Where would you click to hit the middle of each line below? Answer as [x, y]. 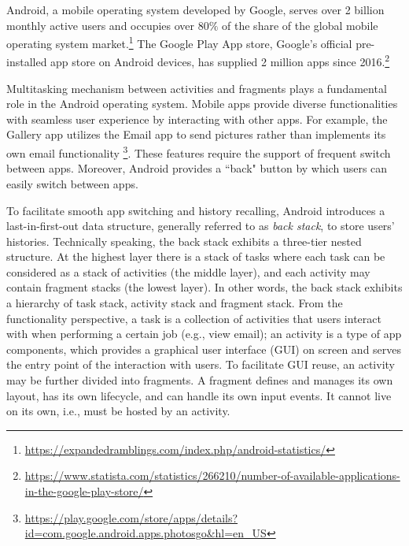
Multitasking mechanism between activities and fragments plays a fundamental [197, 88]
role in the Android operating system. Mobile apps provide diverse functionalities [202, 104]
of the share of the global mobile [300, 25]
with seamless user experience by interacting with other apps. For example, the [197, 119]
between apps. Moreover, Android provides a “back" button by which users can [197, 168]
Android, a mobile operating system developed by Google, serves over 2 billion [195, 9]
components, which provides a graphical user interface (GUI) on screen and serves [204, 349]
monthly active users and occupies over [101, 25]
